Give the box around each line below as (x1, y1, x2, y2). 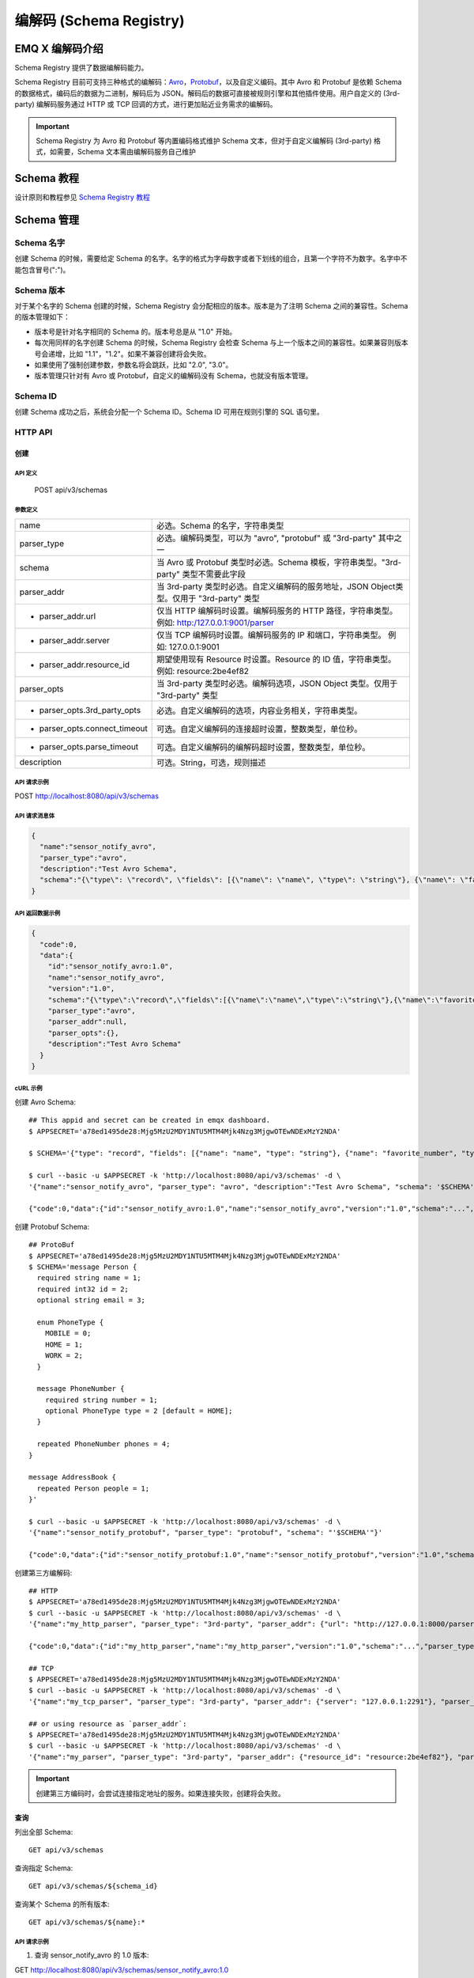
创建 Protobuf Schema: (14, 1222, 90, 1231)
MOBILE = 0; (44, 1329, 92, 1338)
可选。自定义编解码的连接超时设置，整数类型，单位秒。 (156, 723, 363, 734)
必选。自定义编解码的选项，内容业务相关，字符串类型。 (156, 705, 363, 716)
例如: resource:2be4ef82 (156, 665, 249, 676)
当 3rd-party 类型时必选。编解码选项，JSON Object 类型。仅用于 (156, 677, 398, 688)
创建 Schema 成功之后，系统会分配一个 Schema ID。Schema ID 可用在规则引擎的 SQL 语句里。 (14, 407, 324, 417)
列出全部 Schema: (14, 1827, 73, 1836)
